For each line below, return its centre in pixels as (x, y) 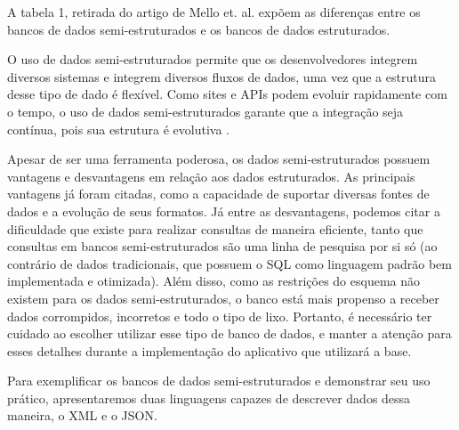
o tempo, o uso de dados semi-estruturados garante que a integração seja (205, 111)
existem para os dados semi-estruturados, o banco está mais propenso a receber (223, 298)
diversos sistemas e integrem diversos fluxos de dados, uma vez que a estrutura (221, 76)
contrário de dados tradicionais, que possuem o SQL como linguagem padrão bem (229, 263)
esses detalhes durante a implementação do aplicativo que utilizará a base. (209, 350)
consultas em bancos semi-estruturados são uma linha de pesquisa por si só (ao (222, 246)
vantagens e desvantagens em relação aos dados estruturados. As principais (211, 176)
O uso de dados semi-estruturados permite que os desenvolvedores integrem (213, 59)
